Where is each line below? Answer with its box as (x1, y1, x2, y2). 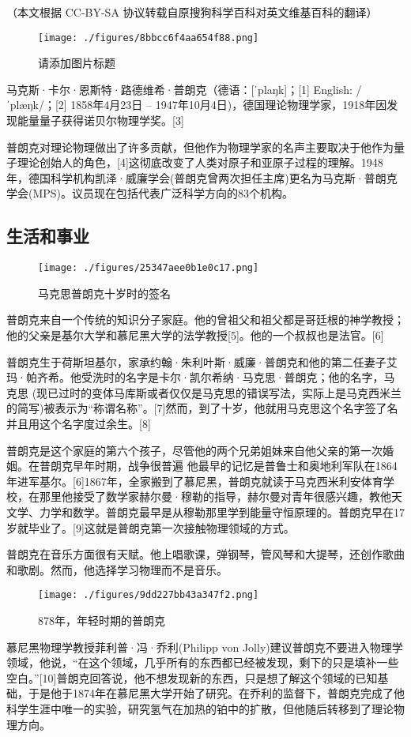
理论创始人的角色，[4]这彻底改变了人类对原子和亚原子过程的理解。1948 (17, 154, 383, 171)
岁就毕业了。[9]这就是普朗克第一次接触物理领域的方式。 (6, 519, 295, 536)
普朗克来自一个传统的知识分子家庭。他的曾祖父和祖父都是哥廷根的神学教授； (6, 311, 405, 328)
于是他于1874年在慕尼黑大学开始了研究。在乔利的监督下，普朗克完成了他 (28, 685, 405, 701)
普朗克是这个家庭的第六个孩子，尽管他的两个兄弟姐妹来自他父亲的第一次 (6, 442, 383, 458)
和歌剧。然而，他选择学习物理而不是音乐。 (6, 561, 228, 577)
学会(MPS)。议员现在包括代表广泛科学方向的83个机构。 (6, 185, 294, 201)
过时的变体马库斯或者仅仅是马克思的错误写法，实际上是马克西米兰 (58, 384, 402, 400)
